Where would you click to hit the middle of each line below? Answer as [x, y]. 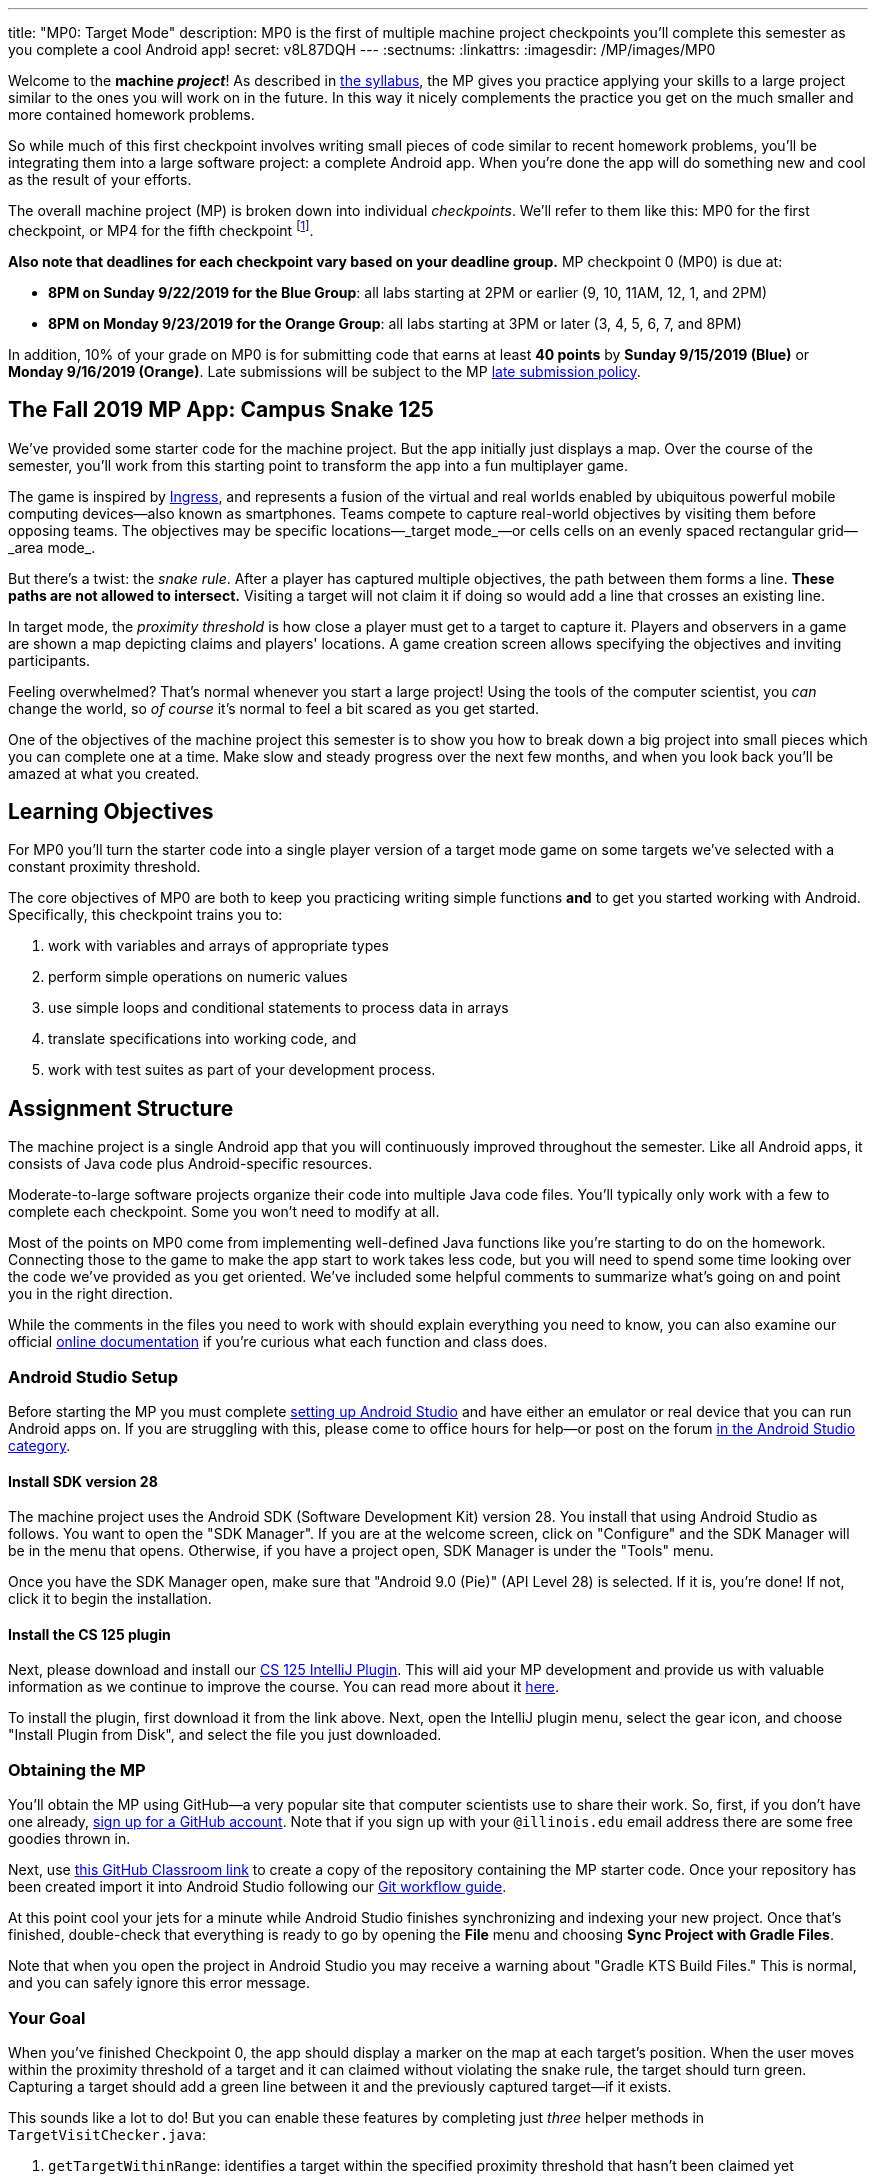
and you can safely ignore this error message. [159, 1983]
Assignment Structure [121, 1108]
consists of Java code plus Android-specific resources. [190, 1164]
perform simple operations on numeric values [198, 977]
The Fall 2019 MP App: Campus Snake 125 [221, 410]
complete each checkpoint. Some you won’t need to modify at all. [224, 1212]
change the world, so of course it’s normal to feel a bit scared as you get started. [274, 708]
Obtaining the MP [77, 1769]
